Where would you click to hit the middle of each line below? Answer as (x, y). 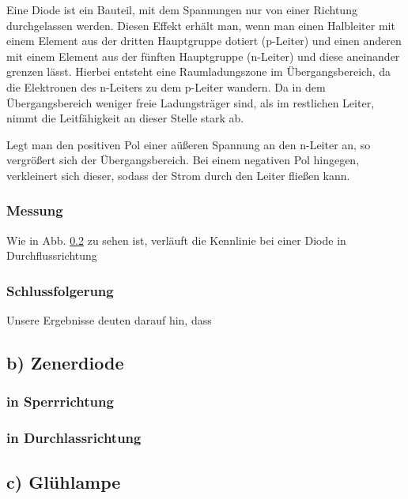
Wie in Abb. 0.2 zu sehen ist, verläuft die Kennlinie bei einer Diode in (176, 240)
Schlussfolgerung (60, 290)
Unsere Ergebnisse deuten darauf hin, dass (109, 320)
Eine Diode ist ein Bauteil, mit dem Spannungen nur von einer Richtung (182, 9)
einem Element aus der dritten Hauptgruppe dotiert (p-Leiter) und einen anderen (204, 41)
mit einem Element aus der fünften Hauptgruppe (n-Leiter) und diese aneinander (203, 56)
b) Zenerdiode (65, 363)
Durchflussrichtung (52, 255)
